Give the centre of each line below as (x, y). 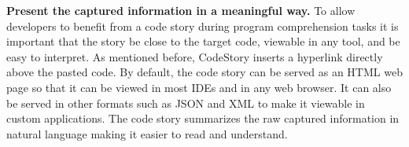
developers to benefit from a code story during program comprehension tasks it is (203, 26)
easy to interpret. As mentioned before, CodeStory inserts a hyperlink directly (195, 56)
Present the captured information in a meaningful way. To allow (181, 10)
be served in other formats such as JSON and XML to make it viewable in (186, 103)
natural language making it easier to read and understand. (147, 133)
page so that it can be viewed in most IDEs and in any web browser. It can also (199, 87)
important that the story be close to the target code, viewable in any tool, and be (203, 41)
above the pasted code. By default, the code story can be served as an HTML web (204, 72)
